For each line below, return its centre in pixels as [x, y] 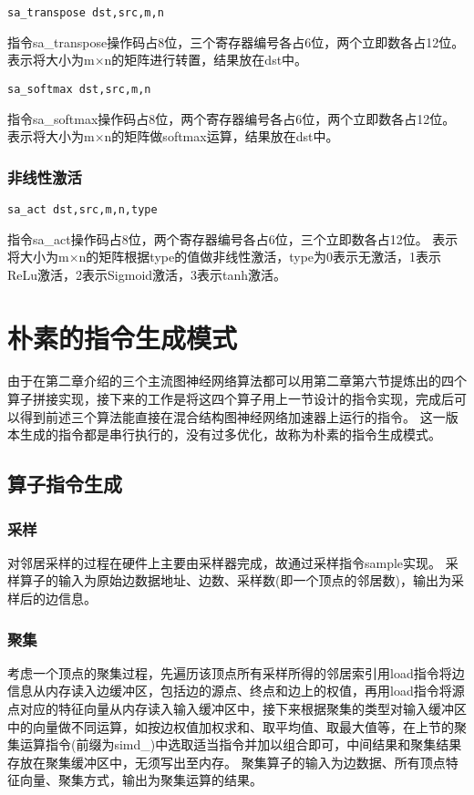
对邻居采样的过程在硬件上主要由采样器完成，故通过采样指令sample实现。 [225, 562]
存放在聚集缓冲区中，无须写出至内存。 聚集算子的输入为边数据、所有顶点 [227, 762]
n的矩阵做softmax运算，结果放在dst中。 [222, 136]
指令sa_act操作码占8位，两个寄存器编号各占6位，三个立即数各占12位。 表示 [233, 238]
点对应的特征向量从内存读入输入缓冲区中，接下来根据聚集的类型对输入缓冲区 [237, 709]
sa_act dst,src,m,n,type [82, 209]
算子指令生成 [65, 484]
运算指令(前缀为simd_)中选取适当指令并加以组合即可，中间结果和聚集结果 [241, 744]
